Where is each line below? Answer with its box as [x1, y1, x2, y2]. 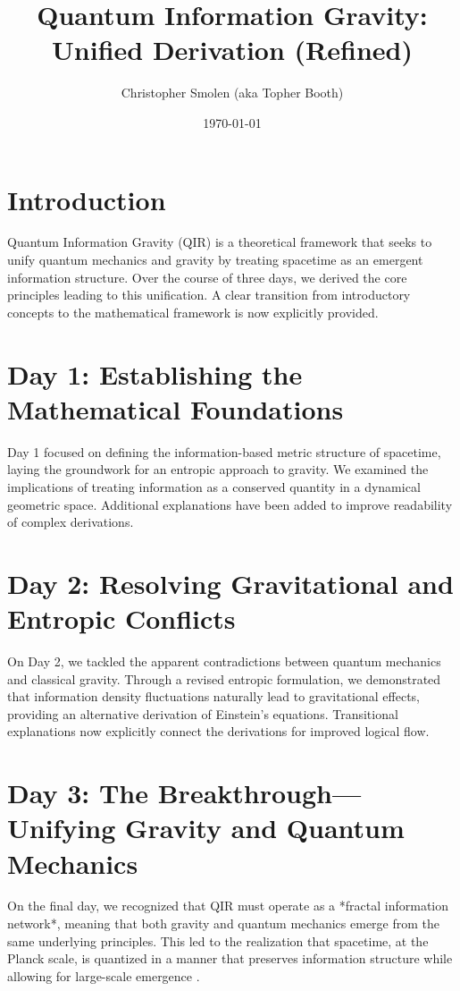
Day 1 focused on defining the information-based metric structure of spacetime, [7, 442, 441, 461]
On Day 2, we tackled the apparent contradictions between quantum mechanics [7, 652, 441, 670]
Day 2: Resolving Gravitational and [7, 564, 454, 601]
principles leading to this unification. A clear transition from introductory [7, 285, 411, 304]
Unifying [7, 809, 116, 846]
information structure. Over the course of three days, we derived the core [7, 267, 407, 286]
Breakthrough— [157, 775, 362, 811]
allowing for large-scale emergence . [7, 966, 200, 985]
